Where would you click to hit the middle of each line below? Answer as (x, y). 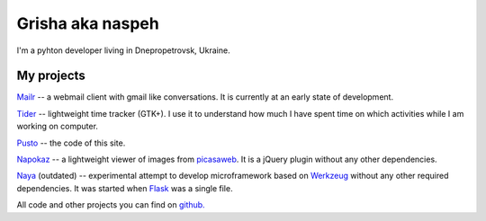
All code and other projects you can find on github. (111, 205)
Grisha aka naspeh (88, 23)
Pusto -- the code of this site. (71, 143)
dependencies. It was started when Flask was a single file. (125, 188)
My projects (51, 76)
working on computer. (58, 127)
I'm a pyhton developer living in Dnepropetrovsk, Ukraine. (123, 50)
